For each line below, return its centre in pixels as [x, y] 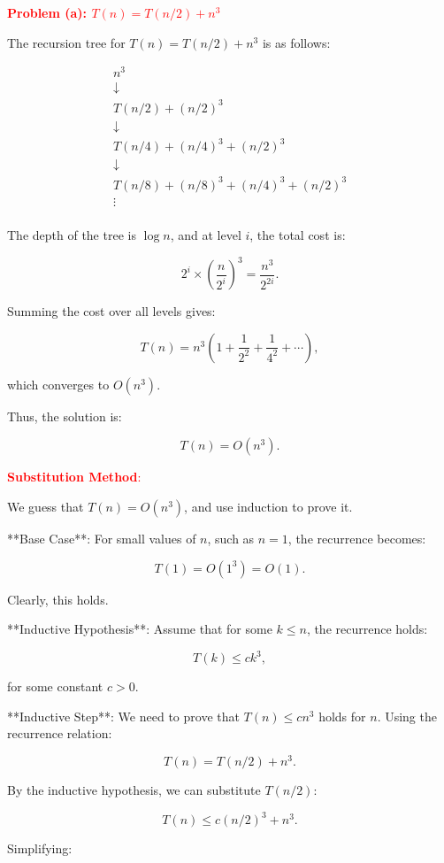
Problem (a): [47, 12]
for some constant [55, 686]
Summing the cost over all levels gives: [111, 311]
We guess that [46, 506]
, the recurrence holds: [367, 629]
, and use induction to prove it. [268, 506]
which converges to [58, 384]
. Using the [407, 716]
